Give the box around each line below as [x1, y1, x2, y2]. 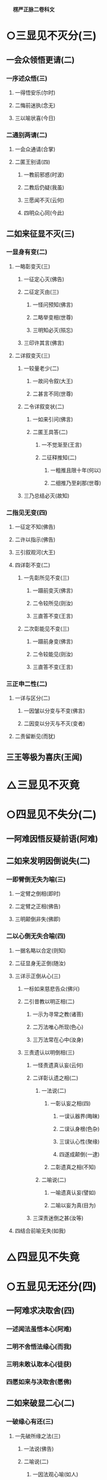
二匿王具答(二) [32, 428, 68, 435]
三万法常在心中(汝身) [32, 1036, 84, 1043]
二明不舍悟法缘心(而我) [6, 1343, 72, 1351]
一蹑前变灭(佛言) [32, 587, 73, 594]
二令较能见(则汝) [32, 650, 73, 658]
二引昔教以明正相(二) [23, 997, 75, 1005]
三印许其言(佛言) [23, 339, 64, 346]
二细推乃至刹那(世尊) [50, 479, 102, 486]
